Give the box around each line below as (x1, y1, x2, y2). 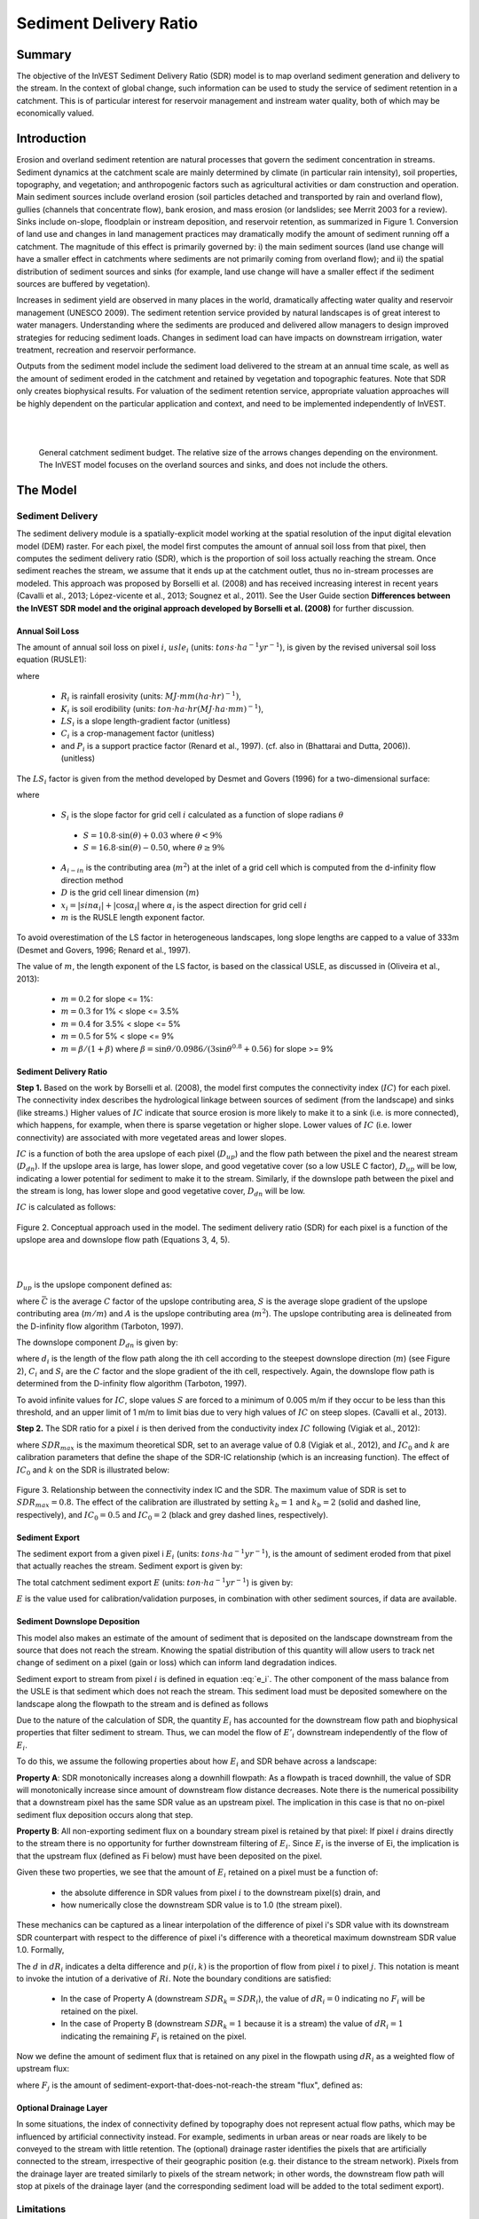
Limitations (16, 2202, 67, 2215)
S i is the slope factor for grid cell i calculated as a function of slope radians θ (60, 809, 344, 823)
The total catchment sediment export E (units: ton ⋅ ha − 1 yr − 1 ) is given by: (16, 1576, 294, 1588)
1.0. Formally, (16, 1945, 65, 1955)
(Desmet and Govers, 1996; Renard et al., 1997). (16, 944, 191, 955)
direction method (60, 874, 123, 885)
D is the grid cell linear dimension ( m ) (60, 888, 200, 898)
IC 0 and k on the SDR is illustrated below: (16, 1465, 170, 1477)
